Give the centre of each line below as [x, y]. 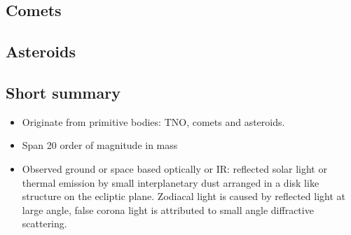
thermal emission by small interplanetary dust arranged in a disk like [171, 182]
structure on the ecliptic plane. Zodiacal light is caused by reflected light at [184, 196]
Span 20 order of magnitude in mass [100, 145]
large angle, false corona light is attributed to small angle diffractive [168, 209]
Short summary [63, 92]
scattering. [44, 223]
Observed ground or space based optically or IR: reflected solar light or [174, 168]
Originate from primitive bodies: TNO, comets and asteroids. [153, 121]
